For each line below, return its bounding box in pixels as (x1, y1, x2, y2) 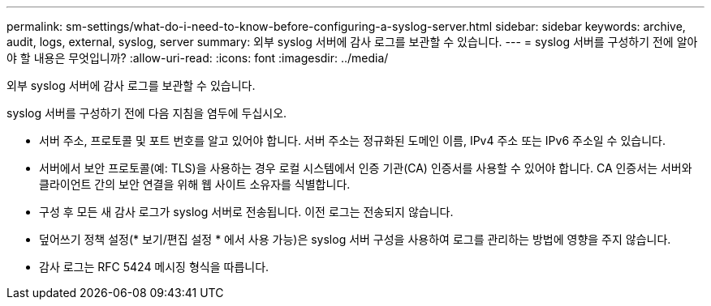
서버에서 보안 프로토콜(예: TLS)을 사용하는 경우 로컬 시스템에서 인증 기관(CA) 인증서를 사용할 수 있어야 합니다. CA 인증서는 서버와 (39, 161, 692, 175)
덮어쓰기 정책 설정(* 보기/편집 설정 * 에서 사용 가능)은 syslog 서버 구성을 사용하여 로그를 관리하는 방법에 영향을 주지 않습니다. (39, 232, 671, 246)
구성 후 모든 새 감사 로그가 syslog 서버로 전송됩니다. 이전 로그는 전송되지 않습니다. (39, 205, 454, 219)
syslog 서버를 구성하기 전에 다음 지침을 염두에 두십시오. (6, 106, 287, 120)
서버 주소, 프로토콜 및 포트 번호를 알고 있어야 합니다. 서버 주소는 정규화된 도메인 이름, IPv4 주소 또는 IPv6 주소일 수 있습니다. (39, 134, 666, 147)
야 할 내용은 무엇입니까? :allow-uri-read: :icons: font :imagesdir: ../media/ (6, 51, 389, 65)
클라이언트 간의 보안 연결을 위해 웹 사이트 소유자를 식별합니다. (39, 177, 351, 191)
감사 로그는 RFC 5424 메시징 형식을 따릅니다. (39, 260, 269, 274)
